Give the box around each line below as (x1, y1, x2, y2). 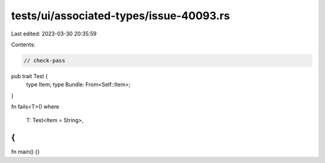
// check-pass (23, 57, 66, 64)
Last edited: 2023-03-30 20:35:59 (11, 30, 97, 37)
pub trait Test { (11, 72, 48, 79)
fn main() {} (11, 148, 40, 156)
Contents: (11, 41, 36, 48)
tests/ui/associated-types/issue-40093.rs (11, 9, 230, 22)
